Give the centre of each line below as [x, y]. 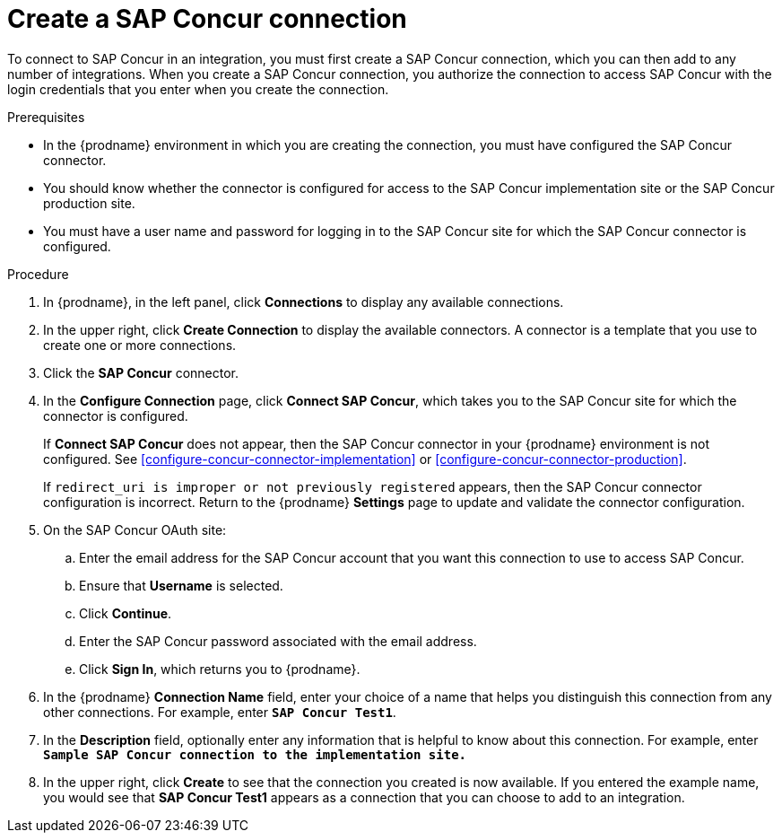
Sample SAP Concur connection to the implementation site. [255, 754]
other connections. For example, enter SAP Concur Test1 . [220, 712]
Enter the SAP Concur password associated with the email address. [278, 641]
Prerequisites [46, 117]
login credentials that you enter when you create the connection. [198, 89]
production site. [89, 203]
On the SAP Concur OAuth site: [135, 529]
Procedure [38, 274]
